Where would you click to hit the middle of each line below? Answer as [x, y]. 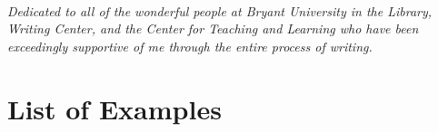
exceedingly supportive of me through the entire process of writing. [190, 46]
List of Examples [114, 108]
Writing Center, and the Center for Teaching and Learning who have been [213, 28]
